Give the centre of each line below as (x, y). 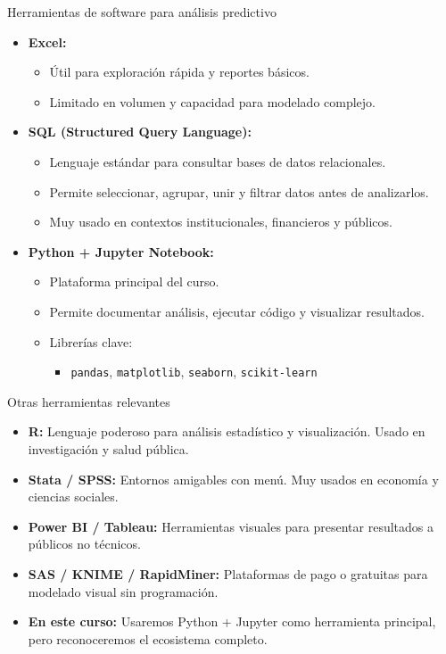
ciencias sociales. (73, 497)
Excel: (47, 41)
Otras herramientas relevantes (89, 401)
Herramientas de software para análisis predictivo (142, 12)
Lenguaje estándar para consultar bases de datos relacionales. (218, 161)
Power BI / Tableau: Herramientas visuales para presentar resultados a (231, 526)
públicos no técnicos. (84, 544)
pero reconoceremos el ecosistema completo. (148, 638)
